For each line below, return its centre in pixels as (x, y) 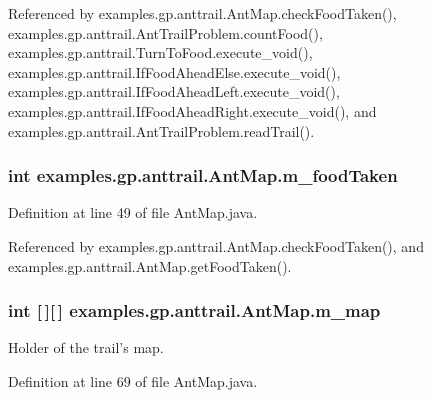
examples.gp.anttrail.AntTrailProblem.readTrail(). (161, 130)
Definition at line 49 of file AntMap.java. (133, 212)
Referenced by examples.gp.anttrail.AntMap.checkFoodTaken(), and (216, 245)
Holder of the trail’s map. (86, 347)
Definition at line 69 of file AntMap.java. (133, 380)
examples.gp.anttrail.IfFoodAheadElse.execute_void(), (174, 71)
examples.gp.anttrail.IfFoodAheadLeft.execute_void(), (174, 91)
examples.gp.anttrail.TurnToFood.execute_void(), (160, 52)
